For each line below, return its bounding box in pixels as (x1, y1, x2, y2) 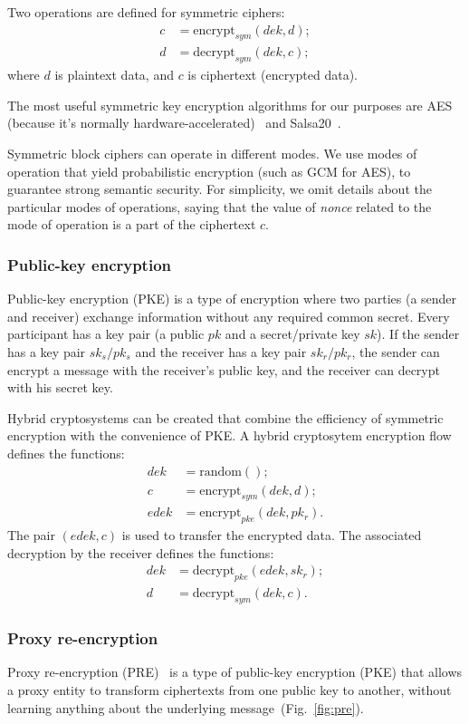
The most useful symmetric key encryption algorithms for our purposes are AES (7, 95, 453, 114)
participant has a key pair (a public (7, 324, 205, 343)
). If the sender (377, 324, 460, 343)
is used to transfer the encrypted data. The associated (121, 526, 422, 545)
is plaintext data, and (54, 65, 174, 84)
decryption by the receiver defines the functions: (7, 543, 274, 562)
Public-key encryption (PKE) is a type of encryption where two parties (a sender (7, 289, 457, 308)
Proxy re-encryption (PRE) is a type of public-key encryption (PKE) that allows (7, 662, 463, 681)
